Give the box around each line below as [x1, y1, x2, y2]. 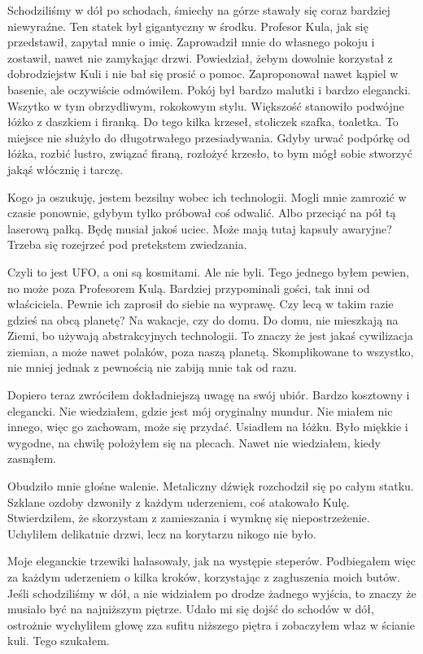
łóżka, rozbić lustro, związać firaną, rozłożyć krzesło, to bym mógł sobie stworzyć [7, 145, 412, 162]
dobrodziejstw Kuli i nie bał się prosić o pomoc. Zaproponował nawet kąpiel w [7, 65, 399, 82]
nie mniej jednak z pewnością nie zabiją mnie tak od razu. [7, 359, 297, 376]
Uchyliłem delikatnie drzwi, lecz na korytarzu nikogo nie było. [7, 525, 316, 542]
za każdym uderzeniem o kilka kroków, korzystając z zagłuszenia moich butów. [7, 569, 400, 585]
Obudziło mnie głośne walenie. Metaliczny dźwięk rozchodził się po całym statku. [7, 477, 414, 495]
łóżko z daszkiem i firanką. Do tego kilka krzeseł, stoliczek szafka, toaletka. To [7, 113, 399, 130]
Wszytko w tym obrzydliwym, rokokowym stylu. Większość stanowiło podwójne [7, 97, 404, 114]
